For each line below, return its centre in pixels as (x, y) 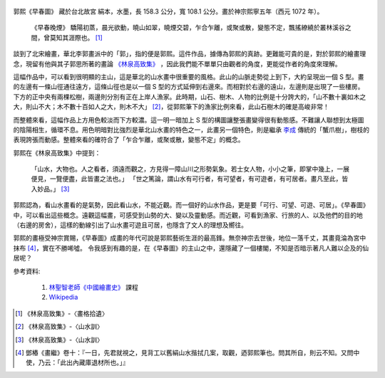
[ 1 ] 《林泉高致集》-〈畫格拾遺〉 (62, 313)
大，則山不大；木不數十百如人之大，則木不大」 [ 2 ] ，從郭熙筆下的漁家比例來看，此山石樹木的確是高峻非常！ (171, 107)
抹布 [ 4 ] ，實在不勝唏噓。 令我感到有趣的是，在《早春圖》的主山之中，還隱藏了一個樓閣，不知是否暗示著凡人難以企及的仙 (191, 248)
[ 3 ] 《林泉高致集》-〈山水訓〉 (59, 340)
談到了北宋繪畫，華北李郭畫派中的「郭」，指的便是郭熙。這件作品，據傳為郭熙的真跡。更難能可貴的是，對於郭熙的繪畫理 (190, 54)
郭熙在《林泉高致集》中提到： (57, 152)
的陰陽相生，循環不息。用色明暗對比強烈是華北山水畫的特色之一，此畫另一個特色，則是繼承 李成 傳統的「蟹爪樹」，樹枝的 (191, 130)
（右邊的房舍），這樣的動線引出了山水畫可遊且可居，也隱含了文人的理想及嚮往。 (130, 225)
